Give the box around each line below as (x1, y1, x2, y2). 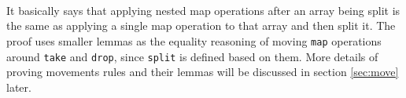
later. (6, 78, 31, 95)
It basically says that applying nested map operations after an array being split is (6, 2, 400, 18)
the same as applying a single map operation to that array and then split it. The (6, 17, 396, 34)
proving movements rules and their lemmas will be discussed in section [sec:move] (6, 64, 399, 80)
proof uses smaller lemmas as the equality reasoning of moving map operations (6, 32, 382, 49)
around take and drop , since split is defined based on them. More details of (6, 48, 378, 64)
